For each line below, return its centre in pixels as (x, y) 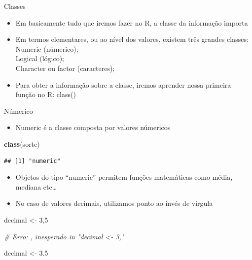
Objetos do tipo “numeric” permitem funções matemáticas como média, (124, 177)
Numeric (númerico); (47, 49)
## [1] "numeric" (32, 161)
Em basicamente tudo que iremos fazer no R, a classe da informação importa (132, 22)
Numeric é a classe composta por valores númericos (93, 127)
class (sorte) (22, 144)
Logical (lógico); (40, 58)
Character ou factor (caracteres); (65, 68)
